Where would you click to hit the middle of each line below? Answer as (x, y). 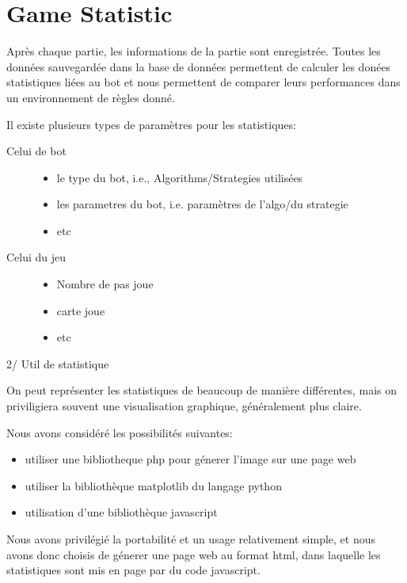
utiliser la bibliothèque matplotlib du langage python (153, 485)
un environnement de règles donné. (91, 97)
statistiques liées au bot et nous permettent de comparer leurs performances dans (203, 82)
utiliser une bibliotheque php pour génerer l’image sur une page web (190, 459)
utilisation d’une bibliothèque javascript (121, 512)
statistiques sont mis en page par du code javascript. (133, 570)
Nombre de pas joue (105, 284)
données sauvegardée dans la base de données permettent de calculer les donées (199, 66)
